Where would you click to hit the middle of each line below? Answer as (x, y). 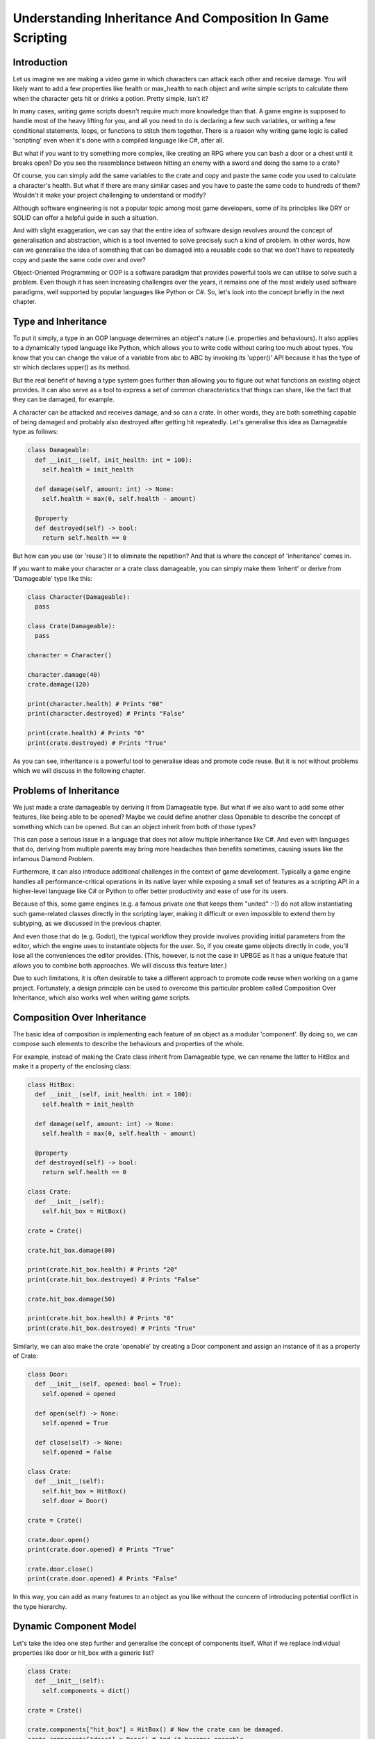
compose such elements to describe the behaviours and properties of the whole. (128, 1044)
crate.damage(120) (59, 684)
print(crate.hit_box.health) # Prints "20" (103, 1270)
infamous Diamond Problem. (53, 858)
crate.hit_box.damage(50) (72, 1299)
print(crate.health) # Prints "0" (86, 733)
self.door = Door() (75, 1501)
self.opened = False (77, 1452)
